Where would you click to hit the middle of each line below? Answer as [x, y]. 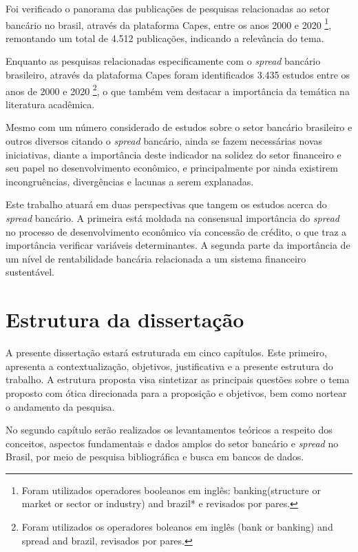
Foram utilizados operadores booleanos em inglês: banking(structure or [171, 490]
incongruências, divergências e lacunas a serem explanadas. [130, 181]
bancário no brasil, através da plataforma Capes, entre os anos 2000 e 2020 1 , [169, 23]
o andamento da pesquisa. [60, 406]
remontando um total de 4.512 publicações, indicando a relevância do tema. [165, 38]
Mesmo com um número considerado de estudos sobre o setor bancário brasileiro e [179, 127]
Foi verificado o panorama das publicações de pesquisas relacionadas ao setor [168, 8]
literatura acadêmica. [50, 104]
